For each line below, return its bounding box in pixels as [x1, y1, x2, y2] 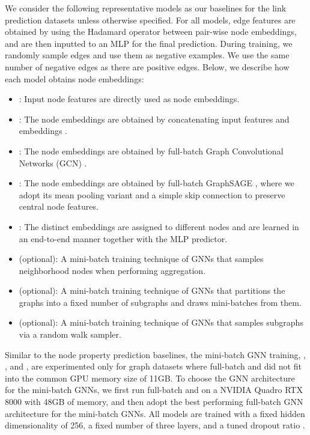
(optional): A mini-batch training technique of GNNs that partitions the [19, 284, 285, 297]
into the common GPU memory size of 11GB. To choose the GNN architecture [5, 371, 295, 384]
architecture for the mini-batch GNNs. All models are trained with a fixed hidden [5, 407, 305, 419]
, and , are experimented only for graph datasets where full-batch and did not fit [5, 360, 302, 373]
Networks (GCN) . [19, 156, 87, 169]
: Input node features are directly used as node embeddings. [19, 93, 240, 105]
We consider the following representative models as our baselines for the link [5, 2, 287, 14]
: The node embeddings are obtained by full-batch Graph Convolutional [19, 144, 284, 157]
